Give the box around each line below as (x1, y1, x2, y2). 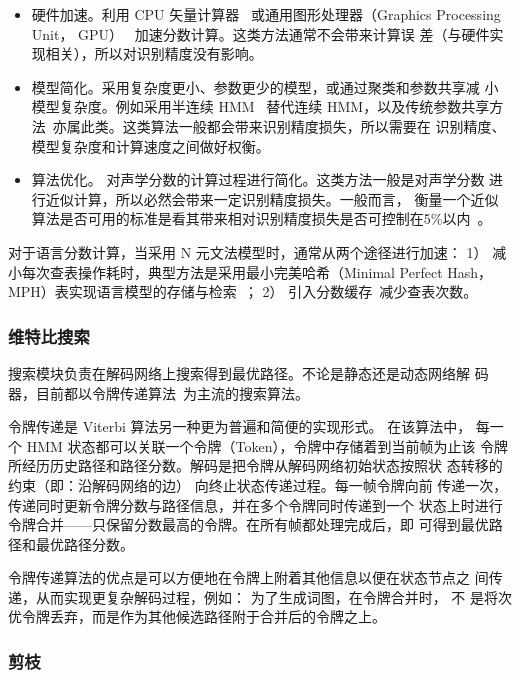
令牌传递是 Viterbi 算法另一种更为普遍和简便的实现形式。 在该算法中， (8, 416, 472, 437)
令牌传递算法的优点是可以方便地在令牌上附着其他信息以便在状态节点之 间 (8, 567, 489, 588)
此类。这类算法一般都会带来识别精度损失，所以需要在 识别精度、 (80, 115, 506, 136)
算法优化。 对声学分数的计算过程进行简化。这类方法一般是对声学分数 (31, 169, 485, 190)
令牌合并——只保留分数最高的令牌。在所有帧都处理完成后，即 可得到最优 (8, 514, 489, 535)
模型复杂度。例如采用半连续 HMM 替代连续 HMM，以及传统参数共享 (31, 96, 490, 117)
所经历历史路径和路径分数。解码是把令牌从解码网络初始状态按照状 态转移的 (8, 455, 503, 476)
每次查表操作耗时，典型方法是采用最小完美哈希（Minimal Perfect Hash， (21, 261, 493, 282)
